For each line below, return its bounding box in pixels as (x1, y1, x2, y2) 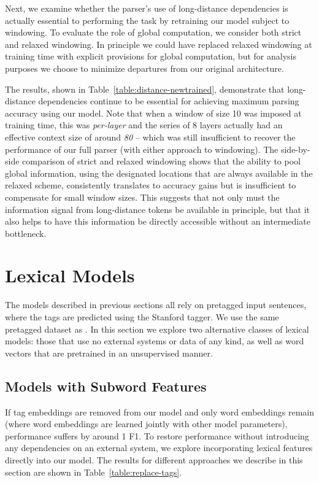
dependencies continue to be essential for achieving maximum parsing (38, 95, 299, 107)
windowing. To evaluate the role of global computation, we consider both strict (5, 26, 302, 39)
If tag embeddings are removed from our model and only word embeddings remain (5, 405, 314, 418)
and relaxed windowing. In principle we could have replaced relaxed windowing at (5, 37, 312, 50)
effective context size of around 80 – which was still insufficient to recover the (5, 130, 296, 143)
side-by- (280, 142, 310, 155)
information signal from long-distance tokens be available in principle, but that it (5, 203, 310, 215)
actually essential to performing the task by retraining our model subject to (5, 14, 290, 26)
